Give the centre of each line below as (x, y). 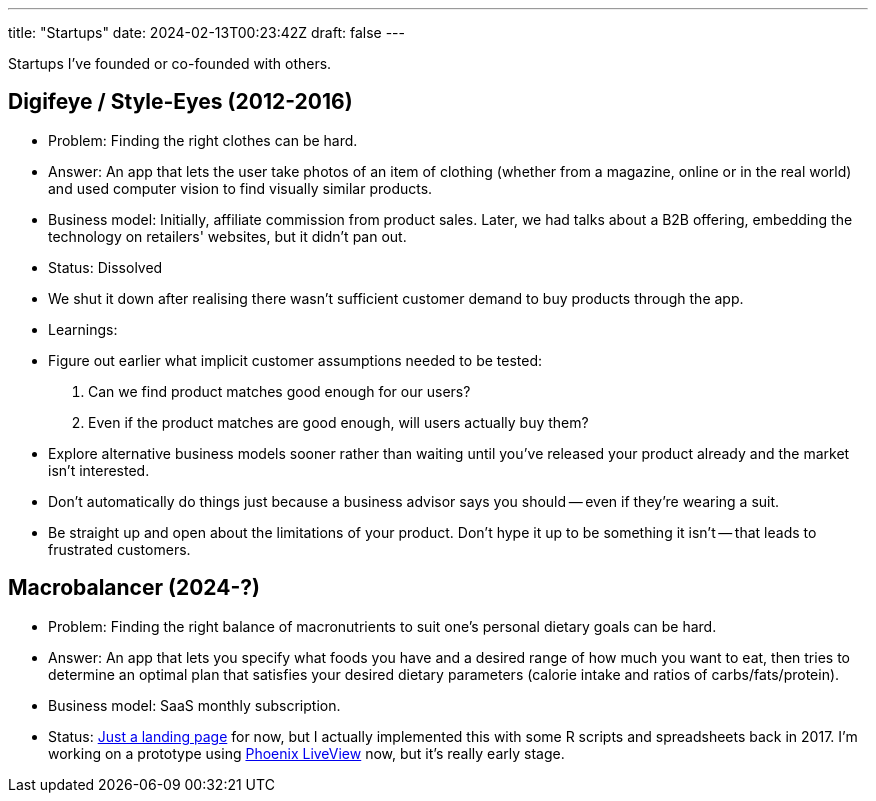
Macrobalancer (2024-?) (134, 588)
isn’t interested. (99, 470)
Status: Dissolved (105, 267)
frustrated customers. (119, 549)
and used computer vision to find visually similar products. (240, 188)
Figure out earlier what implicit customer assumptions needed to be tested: (295, 360)
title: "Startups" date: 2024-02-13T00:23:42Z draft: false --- (206, 32)
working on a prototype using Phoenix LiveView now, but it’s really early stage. (306, 753)
